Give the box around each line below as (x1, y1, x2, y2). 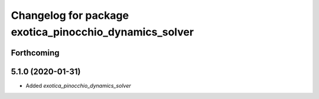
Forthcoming (11, 48, 60, 58)
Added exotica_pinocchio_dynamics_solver (25, 82, 131, 89)
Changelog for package (11, 9, 129, 22)
